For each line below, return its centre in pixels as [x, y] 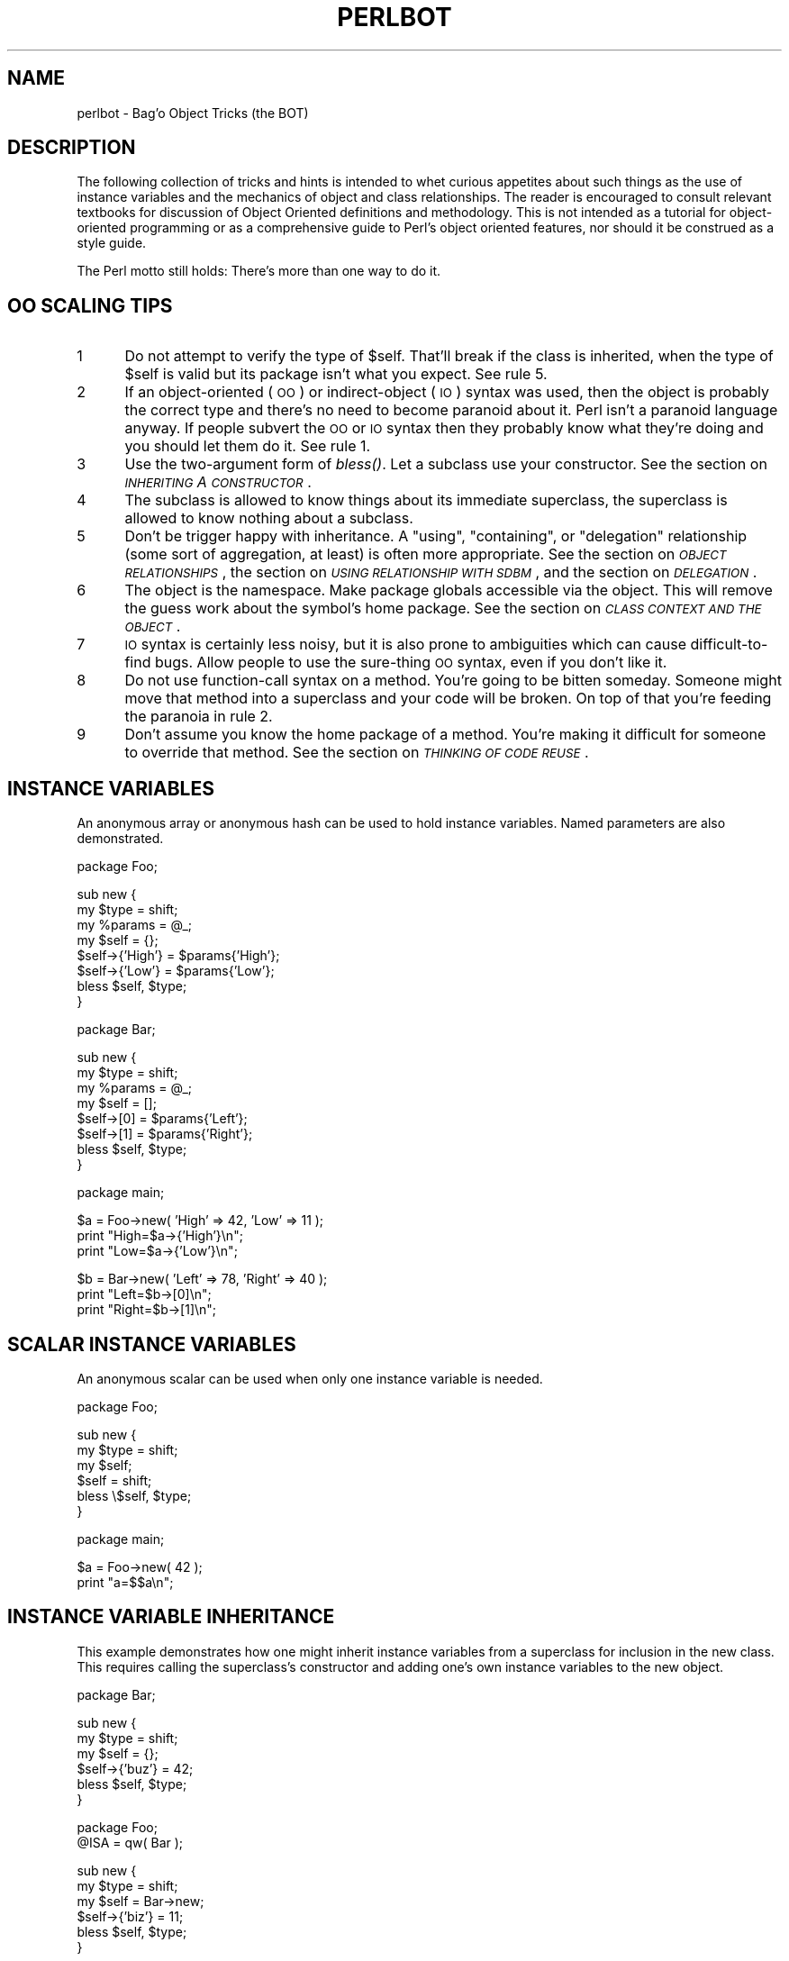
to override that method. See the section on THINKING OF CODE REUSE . [357, 753]
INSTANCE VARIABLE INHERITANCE [171, 1617]
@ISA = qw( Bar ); [130, 1842]
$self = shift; [114, 1480]
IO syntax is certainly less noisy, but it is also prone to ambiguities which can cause [406, 645]
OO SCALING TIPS [90, 305]
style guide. [112, 243]
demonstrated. [120, 839]
